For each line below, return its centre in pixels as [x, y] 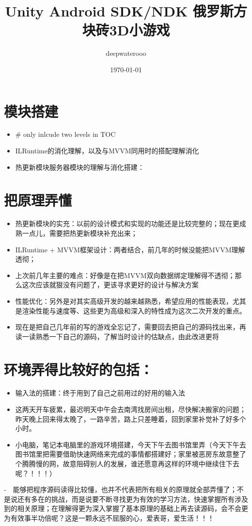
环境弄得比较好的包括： [79, 370]
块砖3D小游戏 [126, 30]
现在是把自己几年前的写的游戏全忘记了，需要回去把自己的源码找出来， [127, 327]
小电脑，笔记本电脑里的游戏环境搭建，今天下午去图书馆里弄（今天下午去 [131, 444]
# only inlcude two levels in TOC [65, 134]
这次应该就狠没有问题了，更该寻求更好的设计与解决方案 [110, 285]
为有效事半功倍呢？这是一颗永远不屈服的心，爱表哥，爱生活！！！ [109, 518]
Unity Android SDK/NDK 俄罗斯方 [126, 11]
